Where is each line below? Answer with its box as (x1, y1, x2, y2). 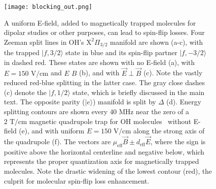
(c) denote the (4, 87, 47, 97)
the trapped (4, 47, 40, 58)
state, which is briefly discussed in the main (72, 87, 205, 97)
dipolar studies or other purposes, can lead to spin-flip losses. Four (4, 27, 205, 37)
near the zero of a (136, 106, 189, 117)
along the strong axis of (133, 126, 205, 136)
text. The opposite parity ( (4, 96, 85, 107)
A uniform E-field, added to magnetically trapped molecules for (4, 17, 196, 28)
